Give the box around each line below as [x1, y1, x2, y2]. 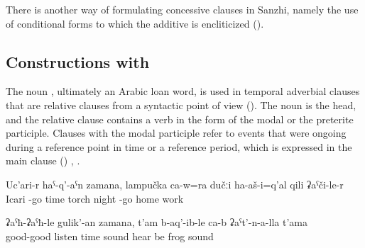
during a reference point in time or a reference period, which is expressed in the [6, 139, 352, 154]
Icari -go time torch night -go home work [6, 191, 184, 205]
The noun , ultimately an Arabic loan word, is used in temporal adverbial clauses [6, 84, 360, 98]
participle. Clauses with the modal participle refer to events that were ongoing [6, 125, 347, 140]
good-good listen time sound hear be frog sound [6, 228, 214, 243]
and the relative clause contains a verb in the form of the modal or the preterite [6, 111, 354, 126]
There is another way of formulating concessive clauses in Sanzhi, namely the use [6, 2, 359, 16]
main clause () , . [6, 153, 80, 168]
